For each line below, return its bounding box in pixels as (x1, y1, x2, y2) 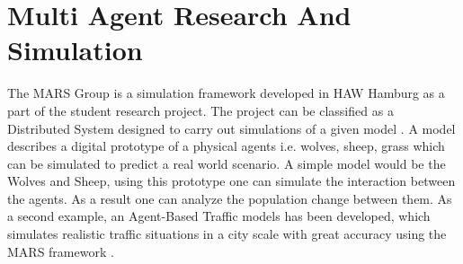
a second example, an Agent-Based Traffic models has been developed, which (7, 207, 431, 225)
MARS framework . (7, 242, 114, 260)
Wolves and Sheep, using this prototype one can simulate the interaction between (7, 172, 456, 190)
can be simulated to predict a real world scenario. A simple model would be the (7, 154, 446, 172)
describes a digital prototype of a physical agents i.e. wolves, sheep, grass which (7, 136, 445, 155)
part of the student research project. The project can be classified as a (7, 101, 394, 119)
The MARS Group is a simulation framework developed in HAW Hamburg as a (7, 84, 445, 102)
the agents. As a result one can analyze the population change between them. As (7, 189, 452, 207)
